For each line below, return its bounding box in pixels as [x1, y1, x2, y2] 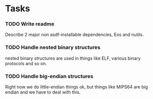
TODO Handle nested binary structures [5, 44, 101, 51]
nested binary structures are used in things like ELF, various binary [5, 55, 141, 61]
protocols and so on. [5, 60, 47, 66]
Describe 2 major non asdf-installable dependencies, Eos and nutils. [5, 32, 144, 37]
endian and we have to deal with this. [5, 89, 81, 95]
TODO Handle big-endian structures [5, 72, 94, 79]
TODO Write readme [5, 21, 54, 28]
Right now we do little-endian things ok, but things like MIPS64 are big [5, 84, 148, 90]
